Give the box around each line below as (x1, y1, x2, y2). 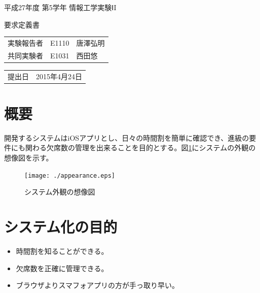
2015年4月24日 (36, 71, 82, 81)
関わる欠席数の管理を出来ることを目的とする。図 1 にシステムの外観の (25, 142, 256, 153)
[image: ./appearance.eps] (24, 172, 115, 179)
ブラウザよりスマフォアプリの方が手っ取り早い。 (16, 280, 179, 290)
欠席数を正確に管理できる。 (16, 263, 108, 273)
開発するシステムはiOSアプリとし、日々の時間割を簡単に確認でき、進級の (4, 132, 249, 143)
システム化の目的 (4, 216, 118, 237)
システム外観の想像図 (24, 186, 95, 197)
